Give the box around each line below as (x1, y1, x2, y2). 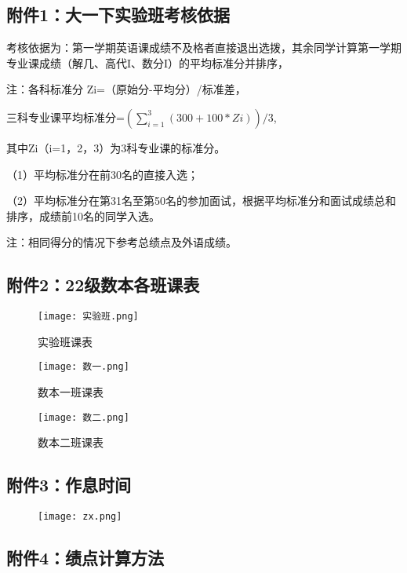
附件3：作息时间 (6, 473, 132, 497)
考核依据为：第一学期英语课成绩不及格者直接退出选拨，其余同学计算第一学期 (6, 39, 402, 56)
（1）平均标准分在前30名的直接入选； (6, 166, 198, 182)
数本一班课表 (38, 384, 104, 400)
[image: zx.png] (38, 511, 122, 523)
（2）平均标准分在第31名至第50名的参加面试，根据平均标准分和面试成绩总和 (6, 192, 396, 209)
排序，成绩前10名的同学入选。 (6, 207, 160, 224)
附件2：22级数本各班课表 (6, 272, 200, 297)
